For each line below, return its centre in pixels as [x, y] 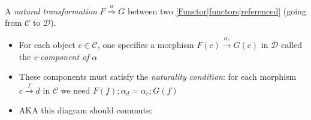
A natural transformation [51, 10]
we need [76, 90]
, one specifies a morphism [146, 45]
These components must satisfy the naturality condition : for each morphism [158, 76]
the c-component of [54, 56]
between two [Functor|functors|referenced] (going [217, 10]
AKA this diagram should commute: [86, 110]
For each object [47, 45]
